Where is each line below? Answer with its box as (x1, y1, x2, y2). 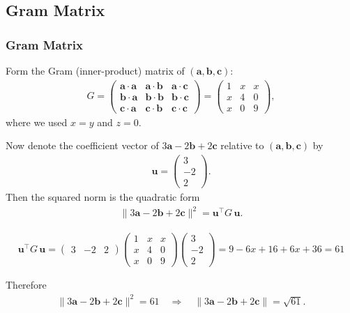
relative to (220, 138, 264, 153)
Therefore (6, 277, 47, 292)
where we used (6, 114, 68, 129)
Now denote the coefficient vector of (6, 138, 159, 153)
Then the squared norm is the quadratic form (6, 190, 200, 204)
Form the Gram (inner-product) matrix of (6, 63, 185, 77)
